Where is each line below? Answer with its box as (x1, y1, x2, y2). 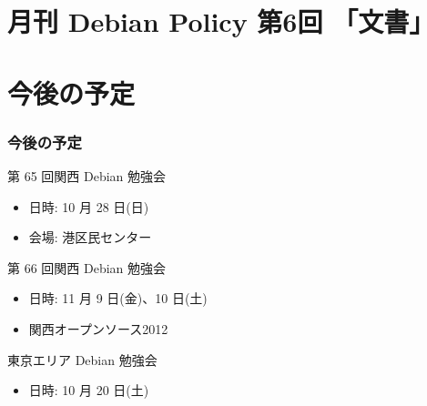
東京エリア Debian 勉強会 (7, 350, 158, 369)
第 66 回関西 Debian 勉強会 (7, 258, 167, 277)
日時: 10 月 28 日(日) (28, 197, 149, 216)
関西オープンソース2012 (28, 319, 168, 338)
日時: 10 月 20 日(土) (28, 381, 149, 400)
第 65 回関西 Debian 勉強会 (7, 166, 167, 185)
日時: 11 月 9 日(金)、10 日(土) (28, 289, 208, 308)
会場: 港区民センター (28, 228, 152, 247)
